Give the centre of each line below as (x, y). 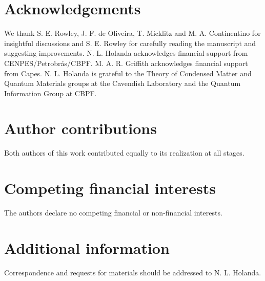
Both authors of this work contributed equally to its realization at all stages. (124, 153)
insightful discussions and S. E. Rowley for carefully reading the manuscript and (130, 43)
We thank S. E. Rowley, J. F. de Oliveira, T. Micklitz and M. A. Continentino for (132, 33)
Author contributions (80, 128)
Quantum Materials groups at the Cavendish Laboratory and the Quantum (123, 83)
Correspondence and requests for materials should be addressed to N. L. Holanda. (133, 272)
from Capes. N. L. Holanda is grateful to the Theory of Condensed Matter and (128, 73)
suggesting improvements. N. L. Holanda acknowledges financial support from (126, 53)
